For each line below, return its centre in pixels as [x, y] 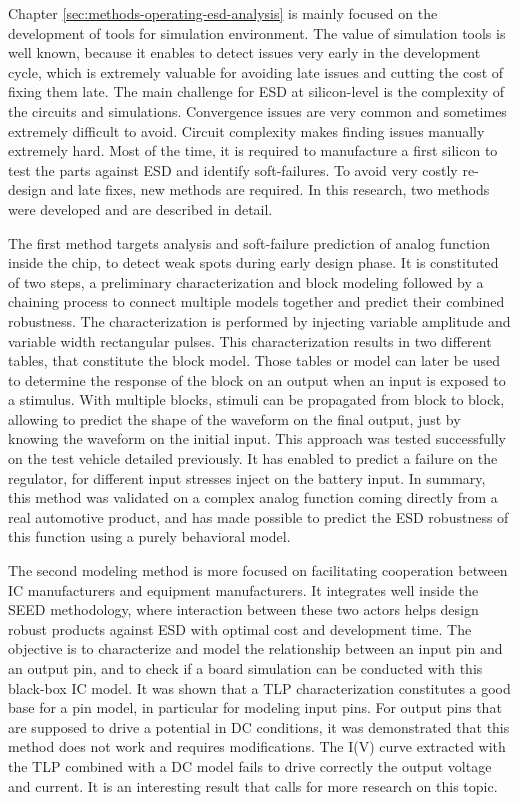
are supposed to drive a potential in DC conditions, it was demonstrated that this [259, 726]
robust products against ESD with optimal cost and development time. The [240, 628]
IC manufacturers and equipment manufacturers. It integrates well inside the [243, 589]
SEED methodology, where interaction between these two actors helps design [243, 609]
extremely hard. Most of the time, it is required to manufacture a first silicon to [253, 150]
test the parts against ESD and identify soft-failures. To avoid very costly [233, 169]
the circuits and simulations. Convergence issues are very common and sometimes [257, 110]
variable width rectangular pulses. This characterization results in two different [250, 340]
